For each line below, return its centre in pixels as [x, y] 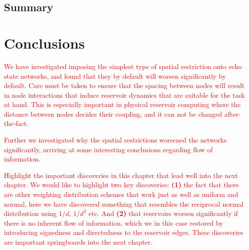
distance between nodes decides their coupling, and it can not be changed [113, 114]
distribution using [30, 213]
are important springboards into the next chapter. [78, 242]
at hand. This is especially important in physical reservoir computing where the [122, 104]
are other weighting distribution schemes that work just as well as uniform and [121, 194]
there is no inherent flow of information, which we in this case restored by [114, 223]
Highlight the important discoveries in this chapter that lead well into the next [121, 175]
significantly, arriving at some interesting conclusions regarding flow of [108, 149]
